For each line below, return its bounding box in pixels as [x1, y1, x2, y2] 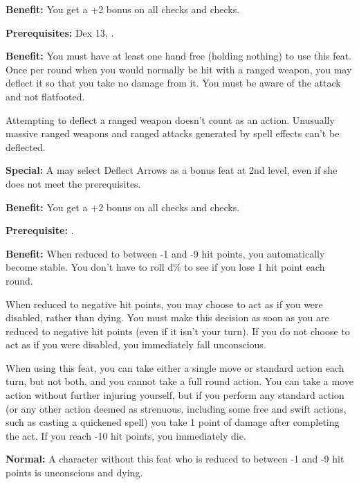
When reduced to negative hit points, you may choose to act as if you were [6, 296, 323, 311]
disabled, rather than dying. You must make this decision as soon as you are [6, 310, 329, 325]
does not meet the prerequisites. [6, 176, 141, 190]
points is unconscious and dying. [6, 465, 143, 480]
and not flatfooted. [6, 89, 85, 103]
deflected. [6, 139, 46, 154]
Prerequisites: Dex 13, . [6, 25, 114, 39]
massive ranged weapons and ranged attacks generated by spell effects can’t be [6, 126, 340, 141]
